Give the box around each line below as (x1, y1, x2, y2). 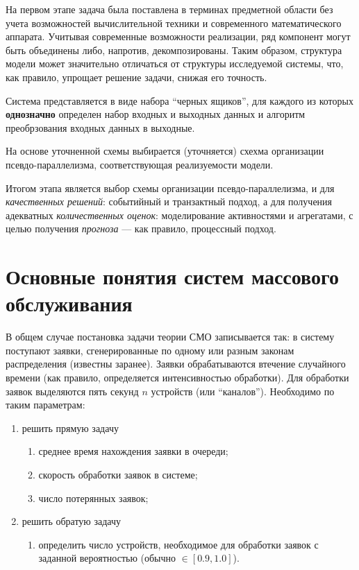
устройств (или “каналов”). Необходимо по (151, 383, 335, 398)
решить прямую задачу (22, 420, 119, 435)
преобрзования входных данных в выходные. (6, 120, 195, 135)
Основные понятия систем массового (6, 262, 340, 291)
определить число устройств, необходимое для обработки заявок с (38, 537, 319, 551)
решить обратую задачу (22, 514, 122, 528)
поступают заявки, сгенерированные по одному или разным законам (6, 343, 294, 357)
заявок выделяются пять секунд (6, 383, 139, 398)
